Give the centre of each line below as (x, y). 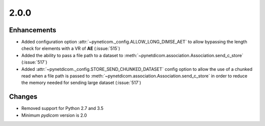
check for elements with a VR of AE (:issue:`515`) (71, 48)
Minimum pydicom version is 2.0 (54, 115)
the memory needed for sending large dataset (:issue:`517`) (81, 83)
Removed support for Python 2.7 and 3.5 (63, 108)
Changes (23, 97)
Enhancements (33, 30)
